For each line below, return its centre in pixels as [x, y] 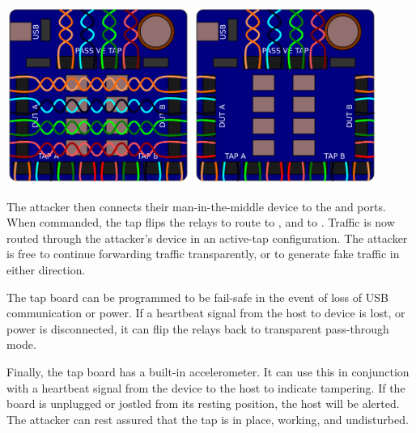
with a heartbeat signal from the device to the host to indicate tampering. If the [206, 387]
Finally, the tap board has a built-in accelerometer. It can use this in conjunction [208, 371]
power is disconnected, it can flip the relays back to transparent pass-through [198, 328]
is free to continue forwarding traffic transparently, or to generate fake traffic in [203, 254]
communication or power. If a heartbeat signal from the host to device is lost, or [206, 313]
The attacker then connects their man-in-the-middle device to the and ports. [196, 206]
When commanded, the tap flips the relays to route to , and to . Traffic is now [201, 222]
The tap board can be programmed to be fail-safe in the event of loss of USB [197, 297]
